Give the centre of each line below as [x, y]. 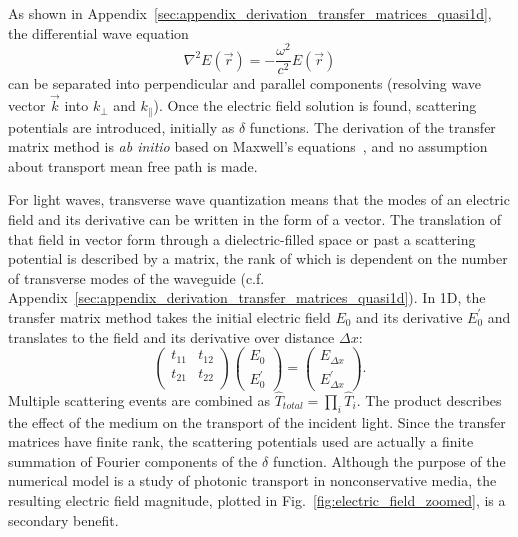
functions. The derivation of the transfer [372, 126]
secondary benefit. [63, 519]
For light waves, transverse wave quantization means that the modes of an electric [259, 199]
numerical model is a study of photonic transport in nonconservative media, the [252, 480]
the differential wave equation [98, 32]
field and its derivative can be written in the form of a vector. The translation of [255, 218]
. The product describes [429, 399]
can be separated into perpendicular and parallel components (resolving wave [244, 83]
